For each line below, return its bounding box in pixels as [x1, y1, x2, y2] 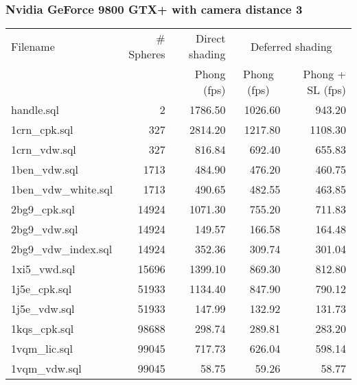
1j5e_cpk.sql [11, 281, 72, 297]
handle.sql [11, 102, 59, 118]
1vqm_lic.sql [11, 340, 73, 357]
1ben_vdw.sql [11, 161, 78, 178]
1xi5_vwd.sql [11, 261, 76, 277]
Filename [11, 38, 55, 54]
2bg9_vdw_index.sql [11, 241, 113, 257]
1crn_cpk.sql [11, 121, 73, 138]
